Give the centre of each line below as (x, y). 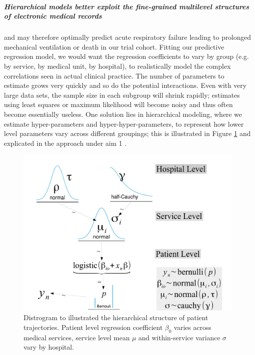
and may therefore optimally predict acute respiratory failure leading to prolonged (127, 37)
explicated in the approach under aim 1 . (65, 143)
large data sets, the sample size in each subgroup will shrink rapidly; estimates (122, 95)
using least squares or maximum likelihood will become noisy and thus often (118, 104)
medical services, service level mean (77, 337)
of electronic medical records (53, 16)
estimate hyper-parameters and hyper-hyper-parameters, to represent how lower (124, 123)
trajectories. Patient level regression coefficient (93, 327)
